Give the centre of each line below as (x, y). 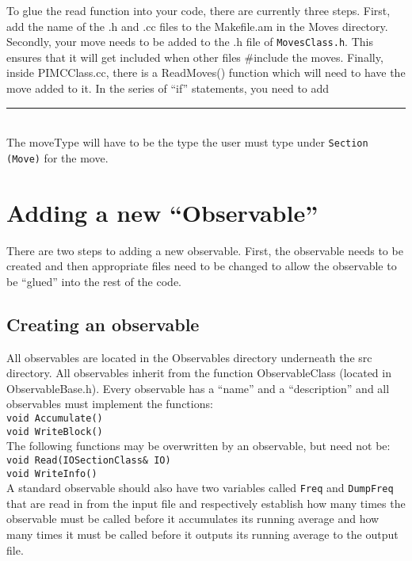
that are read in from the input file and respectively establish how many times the (206, 503)
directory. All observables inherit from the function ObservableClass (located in (199, 373)
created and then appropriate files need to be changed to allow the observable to (202, 266)
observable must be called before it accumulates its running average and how (193, 519)
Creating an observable (103, 324)
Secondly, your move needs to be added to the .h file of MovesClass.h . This (190, 42)
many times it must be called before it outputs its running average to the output (202, 534)
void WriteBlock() (55, 431)
